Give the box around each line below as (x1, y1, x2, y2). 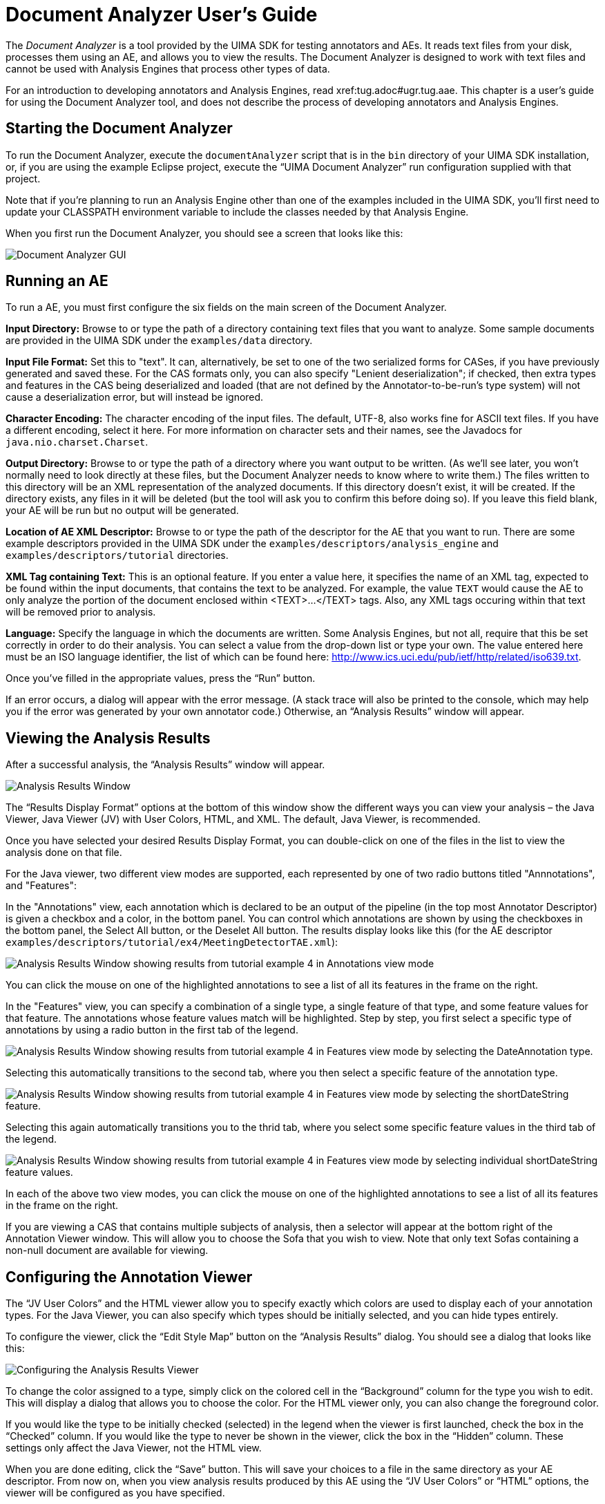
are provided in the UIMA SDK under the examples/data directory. (6, 334, 313, 347)
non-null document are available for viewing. (6, 1244, 209, 1257)
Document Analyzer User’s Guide (6, 3, 318, 26)
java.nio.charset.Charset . (6, 436, 148, 448)
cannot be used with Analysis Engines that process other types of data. (6, 62, 330, 75)
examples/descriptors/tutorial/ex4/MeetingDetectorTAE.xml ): (6, 936, 338, 949)
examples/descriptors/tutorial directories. (6, 549, 229, 562)
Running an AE (6, 272, 108, 290)
